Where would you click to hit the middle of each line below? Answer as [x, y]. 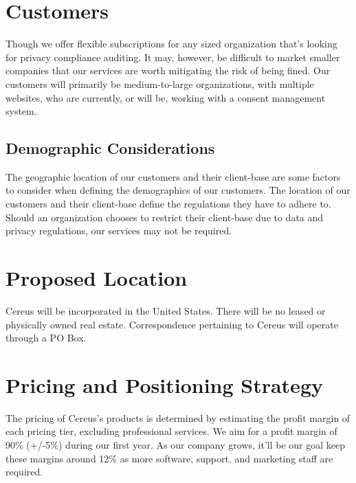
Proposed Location [97, 278]
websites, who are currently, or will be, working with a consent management [166, 97]
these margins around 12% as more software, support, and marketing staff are [169, 458]
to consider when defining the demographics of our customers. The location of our [178, 190]
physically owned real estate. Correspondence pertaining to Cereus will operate [172, 324]
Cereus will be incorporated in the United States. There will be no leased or [166, 310]
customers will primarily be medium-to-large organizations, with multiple [160, 83]
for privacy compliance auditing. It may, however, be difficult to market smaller [173, 57]
